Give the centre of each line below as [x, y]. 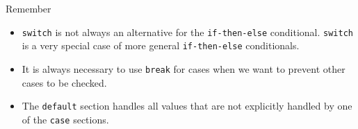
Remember [29, 8]
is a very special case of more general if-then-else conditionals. [161, 45]
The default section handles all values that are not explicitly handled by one [187, 106]
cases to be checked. [64, 82]
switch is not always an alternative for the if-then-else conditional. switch [187, 32]
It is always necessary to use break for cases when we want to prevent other [184, 68]
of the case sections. [65, 119]
